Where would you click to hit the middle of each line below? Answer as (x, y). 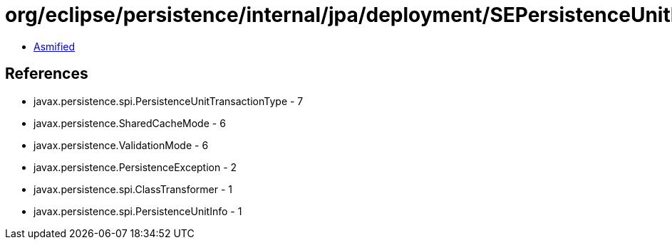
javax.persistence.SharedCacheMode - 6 (130, 123)
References (47, 74)
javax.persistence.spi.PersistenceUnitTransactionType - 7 (169, 101)
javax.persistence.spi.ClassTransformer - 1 (133, 189)
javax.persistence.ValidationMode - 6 (121, 145)
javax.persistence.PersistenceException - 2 (135, 167)
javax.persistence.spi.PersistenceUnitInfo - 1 (138, 211)
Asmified (55, 46)
